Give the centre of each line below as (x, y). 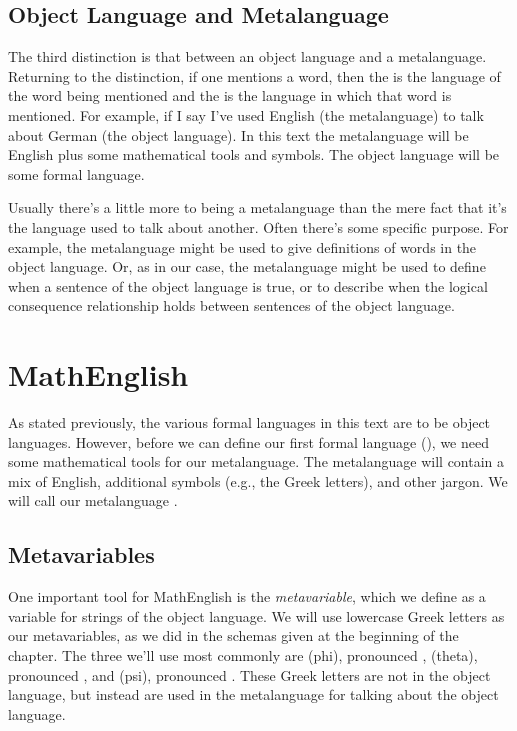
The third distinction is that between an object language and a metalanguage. (247, 56)
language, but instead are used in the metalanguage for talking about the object (253, 694)
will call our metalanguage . (93, 500)
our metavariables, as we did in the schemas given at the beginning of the (233, 635)
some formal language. (76, 173)
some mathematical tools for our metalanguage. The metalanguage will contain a (256, 461)
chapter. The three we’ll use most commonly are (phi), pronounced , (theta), (243, 655)
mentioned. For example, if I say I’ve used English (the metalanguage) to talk (246, 114)
